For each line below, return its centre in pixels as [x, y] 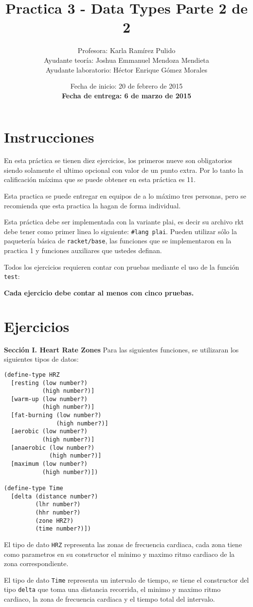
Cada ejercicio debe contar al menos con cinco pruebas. [99, 292]
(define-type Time [34, 488]
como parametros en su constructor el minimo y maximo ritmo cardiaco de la [119, 554]
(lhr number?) [58, 505]
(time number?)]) [63, 529]
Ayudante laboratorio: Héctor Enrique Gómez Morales [126, 69]
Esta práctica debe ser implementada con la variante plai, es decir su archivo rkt [124, 222]
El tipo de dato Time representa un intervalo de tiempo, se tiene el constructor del [126, 579]
